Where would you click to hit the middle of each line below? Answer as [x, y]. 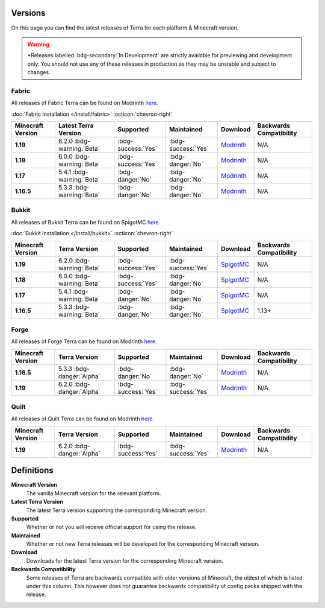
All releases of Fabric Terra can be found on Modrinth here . [85, 103]
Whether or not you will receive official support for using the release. [111, 527]
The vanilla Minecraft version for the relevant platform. [94, 493]
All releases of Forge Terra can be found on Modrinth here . [84, 341]
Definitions [32, 470]
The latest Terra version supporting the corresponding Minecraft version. [117, 510]
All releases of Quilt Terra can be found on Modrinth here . [83, 419]
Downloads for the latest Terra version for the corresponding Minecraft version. [125, 560]
